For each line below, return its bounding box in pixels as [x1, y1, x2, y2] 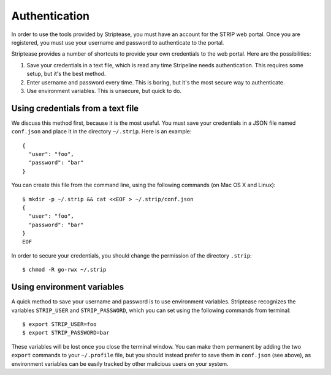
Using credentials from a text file [11, 103, 139, 113]
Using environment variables [11, 282, 124, 292]
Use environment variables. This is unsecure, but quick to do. [26, 87, 182, 94]
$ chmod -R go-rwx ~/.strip [22, 266, 107, 273]
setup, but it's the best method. [26, 70, 106, 78]
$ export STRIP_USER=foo [22, 321, 97, 327]
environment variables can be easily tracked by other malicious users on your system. [11, 360, 229, 367]
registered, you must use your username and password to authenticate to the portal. [11, 39, 224, 46]
